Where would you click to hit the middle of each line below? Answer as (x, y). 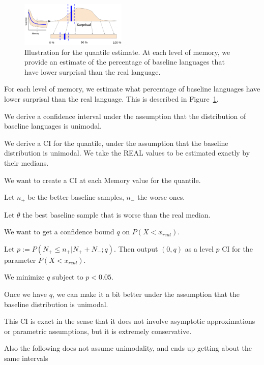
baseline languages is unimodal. (53, 126)
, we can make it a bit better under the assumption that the (146, 294)
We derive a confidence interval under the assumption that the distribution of (125, 116)
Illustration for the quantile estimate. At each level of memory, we (127, 52)
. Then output (136, 248)
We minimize (24, 277)
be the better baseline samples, (76, 197)
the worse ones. (161, 197)
